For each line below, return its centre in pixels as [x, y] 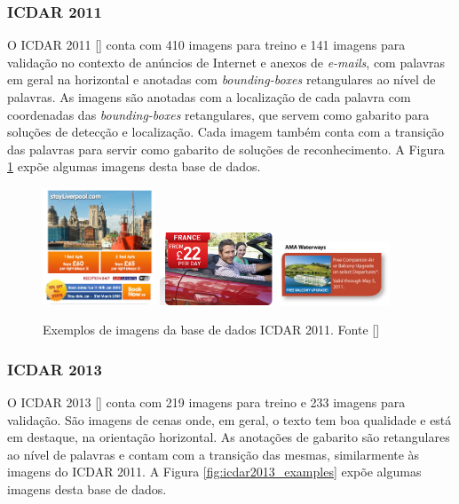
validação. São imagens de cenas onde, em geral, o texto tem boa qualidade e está [229, 419]
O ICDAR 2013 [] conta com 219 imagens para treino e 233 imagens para [206, 402]
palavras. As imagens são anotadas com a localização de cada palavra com [209, 97]
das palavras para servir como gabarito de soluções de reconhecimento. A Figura [226, 149]
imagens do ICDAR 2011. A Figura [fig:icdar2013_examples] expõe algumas [214, 472]
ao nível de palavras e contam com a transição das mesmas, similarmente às [214, 454]
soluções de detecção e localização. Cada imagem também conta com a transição [226, 132]
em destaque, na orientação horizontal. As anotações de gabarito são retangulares [229, 437]
